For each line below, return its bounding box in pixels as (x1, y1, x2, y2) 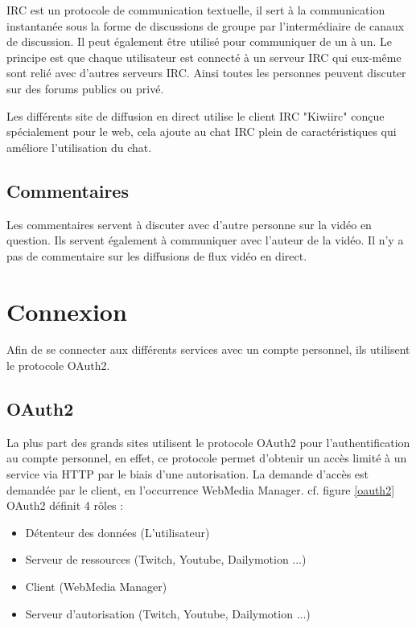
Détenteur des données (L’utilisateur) (25, 523, 210, 540)
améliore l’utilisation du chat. (6, 138, 152, 155)
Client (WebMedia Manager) (25, 578, 167, 594)
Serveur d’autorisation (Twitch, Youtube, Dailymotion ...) (25, 605, 311, 622)
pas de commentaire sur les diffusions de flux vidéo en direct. (6, 247, 307, 264)
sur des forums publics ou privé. (6, 80, 164, 96)
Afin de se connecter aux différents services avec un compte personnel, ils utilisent (6, 341, 410, 358)
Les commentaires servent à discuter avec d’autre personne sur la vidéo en (6, 215, 372, 232)
